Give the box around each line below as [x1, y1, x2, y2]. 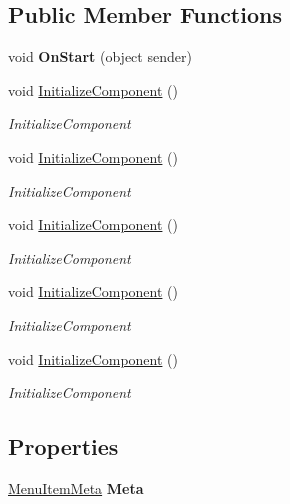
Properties [8, 431, 119, 462]
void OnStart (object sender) [8, 46, 192, 67]
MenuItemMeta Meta [8, 477, 144, 498]
